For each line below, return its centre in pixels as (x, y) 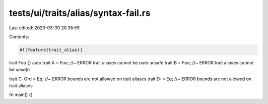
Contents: (19, 37)
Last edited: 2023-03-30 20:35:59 (44, 28)
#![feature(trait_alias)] (51, 50)
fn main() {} (21, 95)
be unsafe (20, 70)
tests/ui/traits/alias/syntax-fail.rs (80, 13)
